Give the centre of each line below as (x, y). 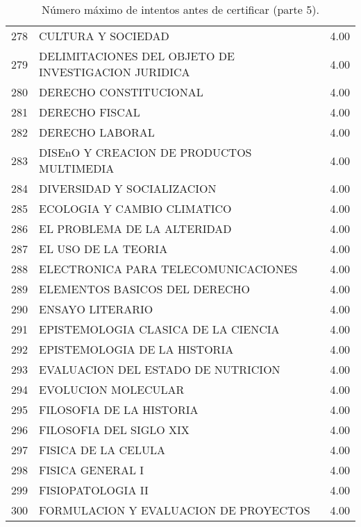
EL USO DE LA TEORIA (103, 249)
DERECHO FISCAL (90, 112)
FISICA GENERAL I (92, 470)
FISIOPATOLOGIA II (94, 490)
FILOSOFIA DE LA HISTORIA (119, 409)
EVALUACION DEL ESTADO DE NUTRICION (160, 369)
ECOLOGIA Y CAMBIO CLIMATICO (135, 208)
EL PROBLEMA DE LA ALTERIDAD (135, 228)
